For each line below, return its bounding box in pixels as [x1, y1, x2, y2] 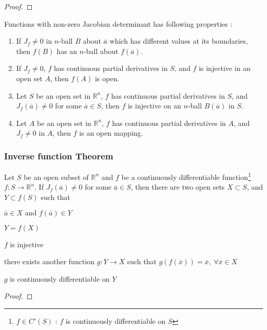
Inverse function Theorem [4, 149, 113, 162]
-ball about [84, 45, 119, 56]
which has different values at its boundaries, [109, 35, 248, 46]
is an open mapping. [79, 127, 143, 138]
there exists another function [4, 256, 95, 267]
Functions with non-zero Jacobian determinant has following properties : [4, 18, 233, 29]
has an [56, 45, 78, 56]
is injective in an [199, 63, 251, 74]
